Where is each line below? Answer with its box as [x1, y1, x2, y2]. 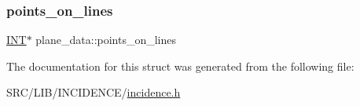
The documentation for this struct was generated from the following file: [6, 57, 354, 74]
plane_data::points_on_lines [35, 31, 177, 48]
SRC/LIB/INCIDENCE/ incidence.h [6, 84, 181, 101]
